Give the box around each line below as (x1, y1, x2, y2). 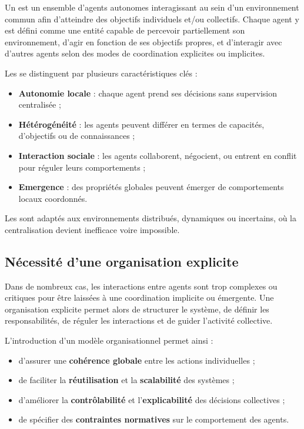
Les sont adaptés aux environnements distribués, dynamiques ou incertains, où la (5, 212, 296, 224)
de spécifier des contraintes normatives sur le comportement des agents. (18, 413, 289, 425)
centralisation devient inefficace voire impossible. (5, 223, 180, 235)
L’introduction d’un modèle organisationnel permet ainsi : (5, 334, 213, 347)
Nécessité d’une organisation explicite (5, 252, 239, 270)
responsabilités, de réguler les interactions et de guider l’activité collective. (5, 314, 273, 327)
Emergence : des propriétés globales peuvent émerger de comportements (18, 181, 284, 193)
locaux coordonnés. (18, 192, 88, 204)
